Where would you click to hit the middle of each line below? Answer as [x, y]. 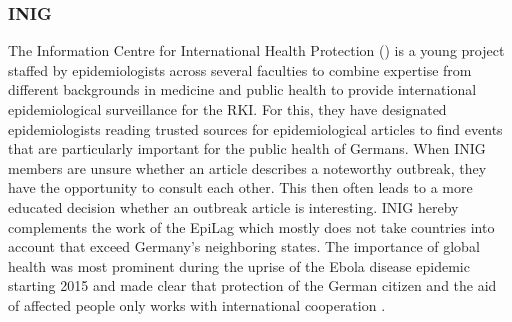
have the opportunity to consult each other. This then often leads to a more [240, 187]
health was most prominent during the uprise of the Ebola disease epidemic [239, 265]
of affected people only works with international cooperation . [197, 304]
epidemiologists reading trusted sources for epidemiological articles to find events [255, 128]
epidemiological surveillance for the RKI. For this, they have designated [227, 109]
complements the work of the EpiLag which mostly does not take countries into [251, 226]
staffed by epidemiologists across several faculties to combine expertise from [240, 69]
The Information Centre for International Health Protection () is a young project [256, 50]
